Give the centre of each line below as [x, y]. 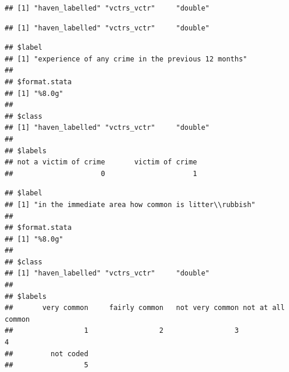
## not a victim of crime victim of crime [101, 162]
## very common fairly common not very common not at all [145, 308]
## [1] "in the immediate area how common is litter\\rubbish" [130, 204]
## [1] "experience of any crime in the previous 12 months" [126, 59]
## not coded [47, 354]
